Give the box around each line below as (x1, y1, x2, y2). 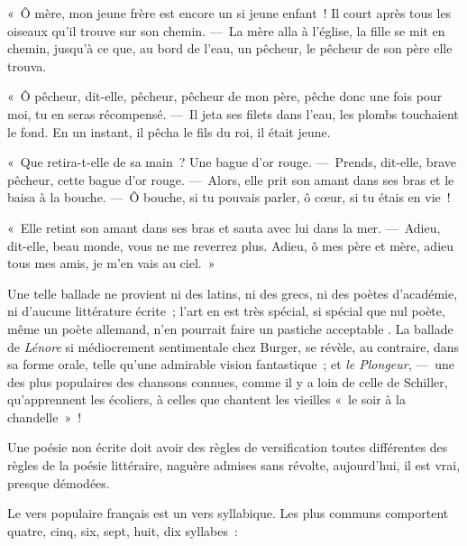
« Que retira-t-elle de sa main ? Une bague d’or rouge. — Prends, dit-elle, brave (7, 153, 456, 171)
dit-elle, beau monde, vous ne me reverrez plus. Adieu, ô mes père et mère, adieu (7, 236, 454, 254)
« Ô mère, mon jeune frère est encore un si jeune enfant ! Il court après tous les (7, 4, 452, 22)
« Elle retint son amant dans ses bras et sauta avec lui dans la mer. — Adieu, (7, 217, 441, 236)
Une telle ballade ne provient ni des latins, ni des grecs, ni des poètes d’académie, (7, 283, 458, 302)
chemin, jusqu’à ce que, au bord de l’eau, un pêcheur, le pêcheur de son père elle (7, 39, 453, 58)
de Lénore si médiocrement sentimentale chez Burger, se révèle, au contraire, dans (7, 337, 460, 356)
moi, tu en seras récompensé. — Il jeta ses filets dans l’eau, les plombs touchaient (7, 104, 459, 123)
